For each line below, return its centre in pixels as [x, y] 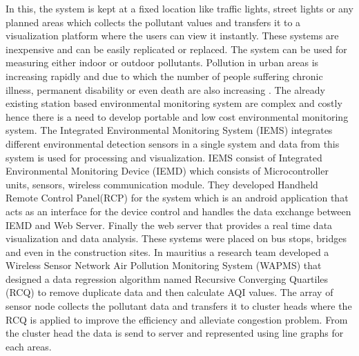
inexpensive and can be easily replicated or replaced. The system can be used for [176, 49]
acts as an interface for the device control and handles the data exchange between [178, 211]
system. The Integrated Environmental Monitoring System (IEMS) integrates [169, 130]
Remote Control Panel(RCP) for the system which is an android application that [177, 198]
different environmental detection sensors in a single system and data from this [173, 143]
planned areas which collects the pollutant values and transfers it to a [153, 22]
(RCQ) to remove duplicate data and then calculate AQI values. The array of [169, 292]
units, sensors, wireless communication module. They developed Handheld [162, 184]
